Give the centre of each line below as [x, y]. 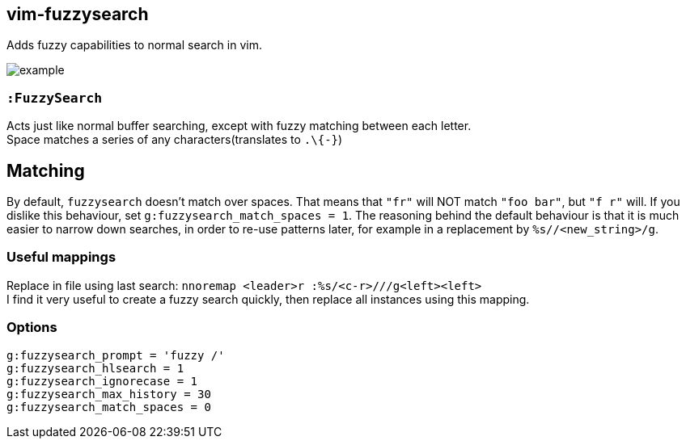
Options [32, 327]
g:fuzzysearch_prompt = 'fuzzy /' [116, 355]
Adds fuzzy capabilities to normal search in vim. [134, 45]
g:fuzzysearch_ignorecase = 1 [102, 381]
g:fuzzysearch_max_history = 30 [109, 394]
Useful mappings [61, 257]
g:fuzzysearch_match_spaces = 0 [109, 407]
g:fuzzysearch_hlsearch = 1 [95, 368]
